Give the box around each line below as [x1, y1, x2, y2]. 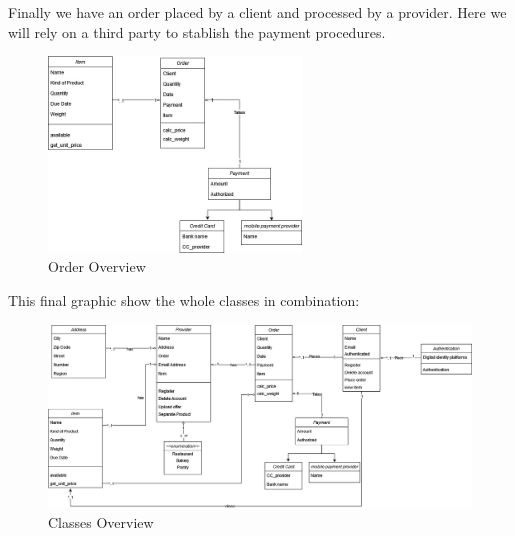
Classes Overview [48, 512, 154, 533]
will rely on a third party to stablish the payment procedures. [8, 21, 386, 42]
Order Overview [48, 256, 146, 277]
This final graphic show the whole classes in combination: [8, 289, 360, 310]
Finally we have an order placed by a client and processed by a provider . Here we [8, 2, 507, 22]
